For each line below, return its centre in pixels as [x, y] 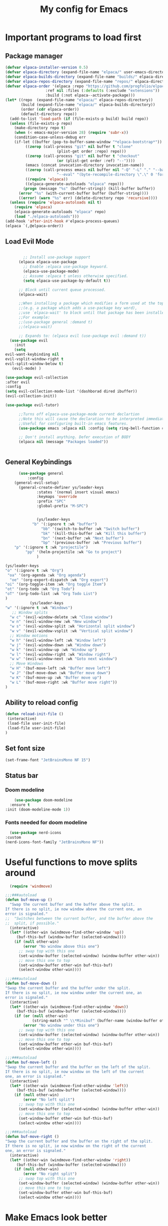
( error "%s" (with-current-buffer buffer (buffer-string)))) [83, 193]
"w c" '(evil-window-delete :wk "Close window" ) [61, 617]
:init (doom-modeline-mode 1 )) [38, 809]
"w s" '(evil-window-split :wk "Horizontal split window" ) [72, 627]
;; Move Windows [26, 664]
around [20, 873]
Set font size [25, 749]
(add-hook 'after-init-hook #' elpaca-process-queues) [62, 221]
